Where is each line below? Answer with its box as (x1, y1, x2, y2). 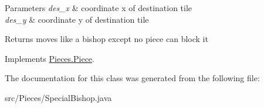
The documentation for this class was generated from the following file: (5, 72, 260, 84)
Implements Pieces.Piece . (5, 52, 94, 64)
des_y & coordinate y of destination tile (5, 13, 149, 25)
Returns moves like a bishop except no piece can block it (5, 33, 208, 45)
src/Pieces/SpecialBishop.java (5, 91, 112, 103)
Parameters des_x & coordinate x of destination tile (5, 2, 192, 13)
